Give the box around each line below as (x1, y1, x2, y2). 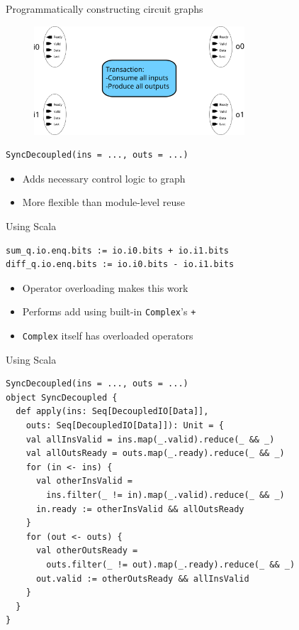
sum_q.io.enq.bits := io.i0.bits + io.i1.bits (6, 245, 229, 256)
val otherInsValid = (35, 476, 132, 487)
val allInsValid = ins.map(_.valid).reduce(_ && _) (26, 434, 275, 445)
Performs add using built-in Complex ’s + (22, 304, 196, 319)
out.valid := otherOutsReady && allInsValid (35, 573, 249, 584)
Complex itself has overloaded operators (22, 328, 193, 343)
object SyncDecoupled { (6, 392, 118, 403)
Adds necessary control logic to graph (22, 170, 186, 185)
